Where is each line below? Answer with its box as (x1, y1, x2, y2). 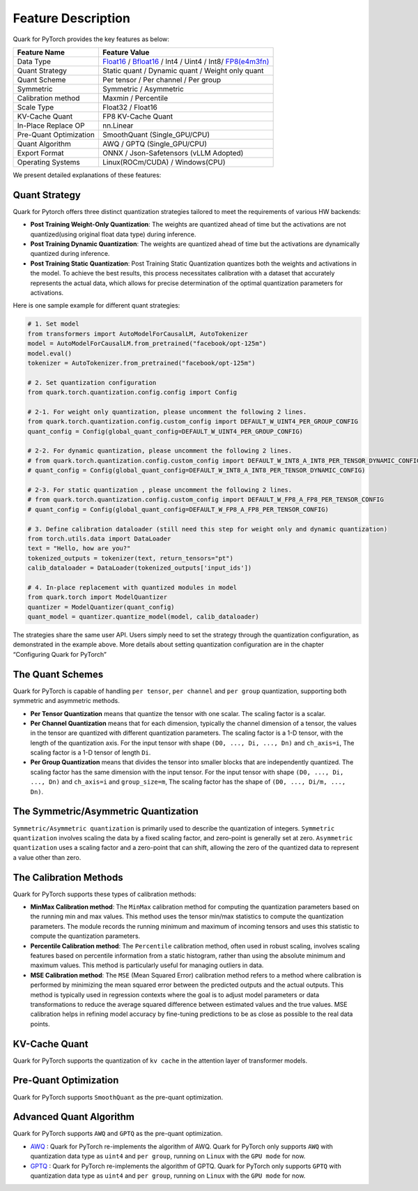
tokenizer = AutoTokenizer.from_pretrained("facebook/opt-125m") (27, 359, 256, 367)
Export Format (17, 148, 64, 158)
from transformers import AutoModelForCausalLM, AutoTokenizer (27, 330, 249, 337)
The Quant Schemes (13, 668, 104, 680)
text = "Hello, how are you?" (27, 545, 131, 552)
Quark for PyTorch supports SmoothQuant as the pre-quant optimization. (13, 1093, 224, 1101)
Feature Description (13, 10, 130, 26)
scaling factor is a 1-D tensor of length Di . (30, 748, 151, 757)
